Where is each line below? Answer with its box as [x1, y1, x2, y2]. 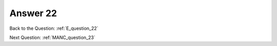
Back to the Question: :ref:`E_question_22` [9, 25, 98, 31]
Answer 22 [9, 8, 57, 19]
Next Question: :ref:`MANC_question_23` [9, 34, 95, 40]
